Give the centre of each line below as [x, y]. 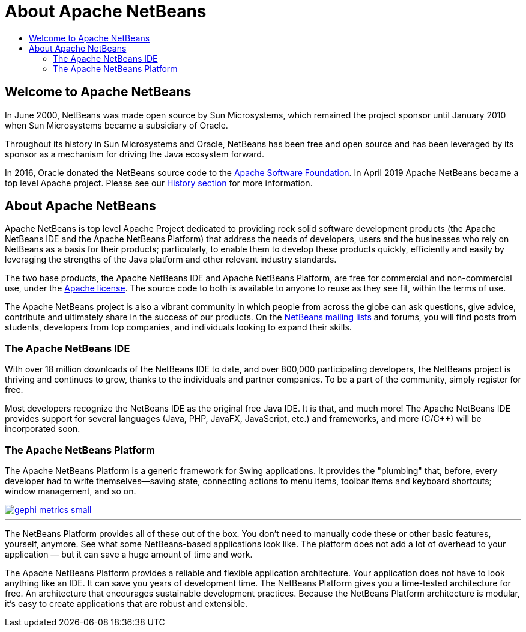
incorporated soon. [43, 429]
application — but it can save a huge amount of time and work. [129, 554]
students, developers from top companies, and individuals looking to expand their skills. [178, 327]
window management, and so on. [71, 491]
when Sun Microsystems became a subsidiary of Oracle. [116, 125]
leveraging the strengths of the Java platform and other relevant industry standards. [171, 260]
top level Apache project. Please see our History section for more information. [159, 183]
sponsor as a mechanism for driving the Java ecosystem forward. [135, 154]
